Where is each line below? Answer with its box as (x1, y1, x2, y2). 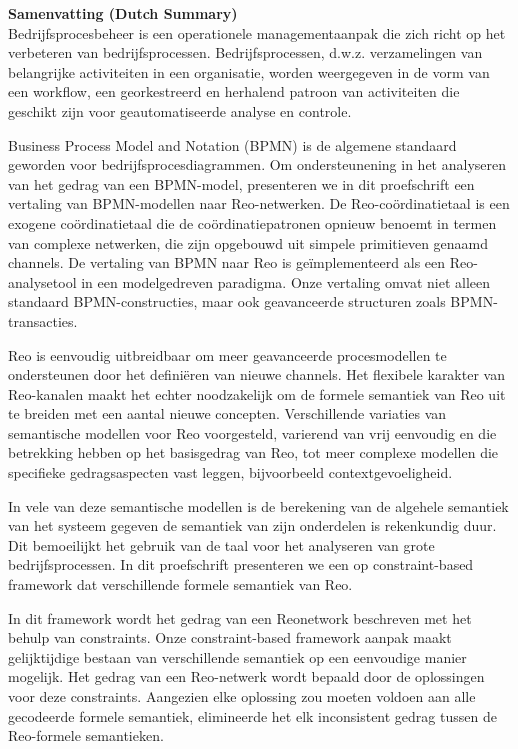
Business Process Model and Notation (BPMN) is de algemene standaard (8, 134, 457, 155)
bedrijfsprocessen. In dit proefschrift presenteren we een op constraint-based (8, 554, 474, 575)
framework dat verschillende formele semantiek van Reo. (8, 574, 353, 595)
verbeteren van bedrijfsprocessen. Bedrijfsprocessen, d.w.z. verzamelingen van (8, 42, 483, 63)
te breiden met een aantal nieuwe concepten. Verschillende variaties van (8, 403, 447, 424)
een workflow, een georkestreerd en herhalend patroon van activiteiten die (8, 81, 460, 102)
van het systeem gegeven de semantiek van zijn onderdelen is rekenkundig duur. (8, 515, 497, 536)
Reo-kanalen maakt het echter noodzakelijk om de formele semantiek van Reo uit (8, 383, 506, 404)
